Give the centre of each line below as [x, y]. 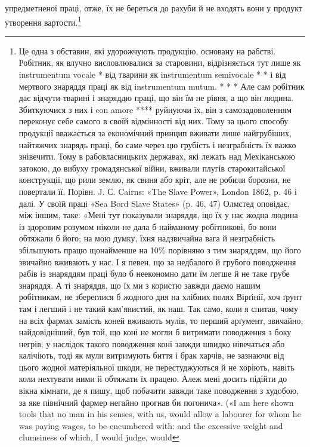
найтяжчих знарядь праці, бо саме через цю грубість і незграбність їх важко [157, 144]
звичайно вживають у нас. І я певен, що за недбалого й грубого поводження [157, 261]
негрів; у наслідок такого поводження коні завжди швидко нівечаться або [152, 343]
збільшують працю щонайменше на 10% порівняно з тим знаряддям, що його [160, 249]
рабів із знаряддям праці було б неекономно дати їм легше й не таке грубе [154, 273]
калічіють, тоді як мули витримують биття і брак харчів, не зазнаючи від [151, 355]
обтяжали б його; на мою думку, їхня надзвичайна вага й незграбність [147, 238]
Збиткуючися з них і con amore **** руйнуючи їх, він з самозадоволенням [155, 109]
